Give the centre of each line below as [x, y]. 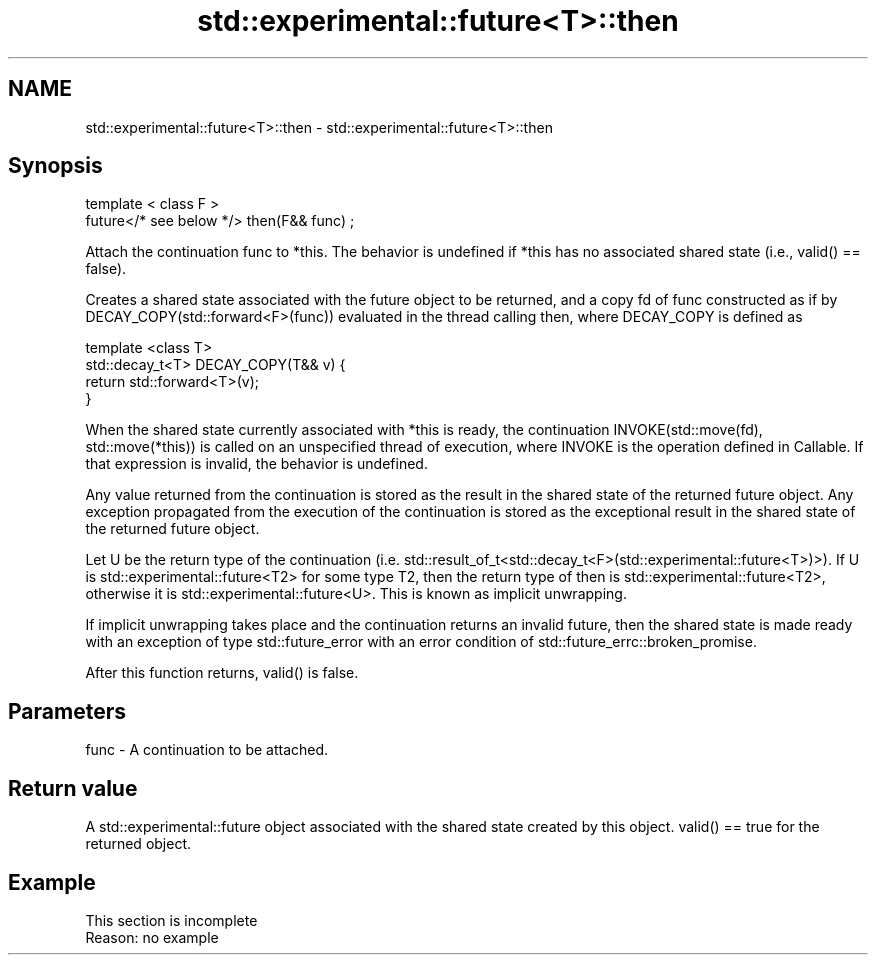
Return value [73, 788]
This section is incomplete [171, 920]
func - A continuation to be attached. [207, 750]
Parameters [67, 711]
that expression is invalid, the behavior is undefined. [256, 464]
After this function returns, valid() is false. [222, 673]
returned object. [138, 844]
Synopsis [55, 166]
